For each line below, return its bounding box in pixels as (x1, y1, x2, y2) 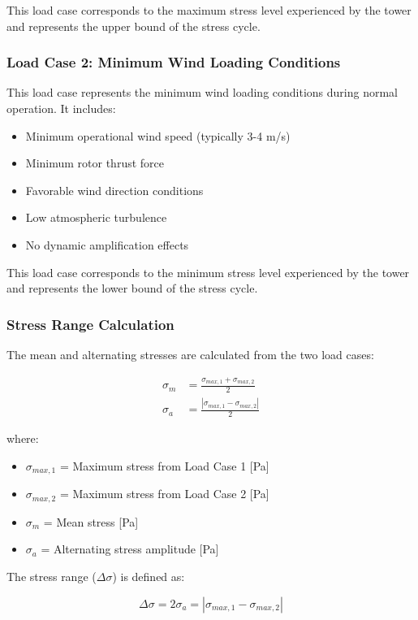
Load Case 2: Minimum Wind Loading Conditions (6, 52, 341, 72)
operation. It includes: (6, 100, 116, 116)
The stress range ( (6, 568, 97, 584)
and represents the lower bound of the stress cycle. (6, 280, 258, 297)
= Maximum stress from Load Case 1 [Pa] (59, 457, 269, 474)
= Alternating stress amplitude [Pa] (41, 540, 219, 557)
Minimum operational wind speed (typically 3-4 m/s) (25, 127, 291, 144)
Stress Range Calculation (6, 314, 175, 334)
